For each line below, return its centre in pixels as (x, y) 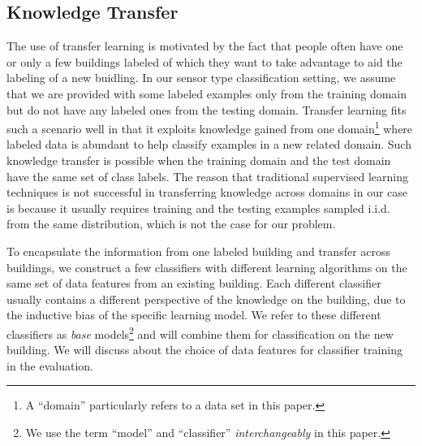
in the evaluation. (50, 365)
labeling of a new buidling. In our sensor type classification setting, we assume (201, 78)
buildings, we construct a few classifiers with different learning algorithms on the (207, 267)
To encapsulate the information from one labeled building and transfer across (199, 251)
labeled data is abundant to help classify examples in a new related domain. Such (209, 144)
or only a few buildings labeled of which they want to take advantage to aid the (205, 61)
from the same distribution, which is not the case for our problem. (171, 224)
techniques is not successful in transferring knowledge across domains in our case (207, 192)
